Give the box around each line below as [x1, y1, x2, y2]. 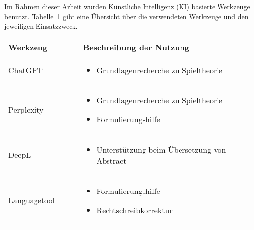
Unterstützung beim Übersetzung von [96, 143, 226, 155]
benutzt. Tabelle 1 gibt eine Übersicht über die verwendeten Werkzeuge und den [4, 11, 249, 21]
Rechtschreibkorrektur [96, 204, 173, 216]
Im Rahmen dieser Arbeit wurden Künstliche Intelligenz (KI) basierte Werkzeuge [4, 1, 250, 11]
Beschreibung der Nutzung [83, 41, 189, 53]
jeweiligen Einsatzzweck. [4, 21, 78, 31]
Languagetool [8, 194, 55, 206]
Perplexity [8, 104, 44, 115]
